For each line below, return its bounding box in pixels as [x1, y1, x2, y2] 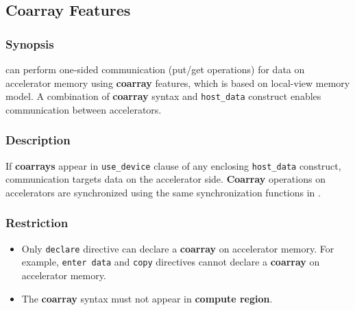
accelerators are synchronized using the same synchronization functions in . [5, 185, 321, 199]
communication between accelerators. [5, 102, 162, 116]
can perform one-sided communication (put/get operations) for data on [5, 62, 305, 76]
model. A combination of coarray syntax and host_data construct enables [5, 89, 321, 103]
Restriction [5, 214, 69, 231]
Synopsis [5, 35, 54, 52]
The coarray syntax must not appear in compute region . [21, 291, 273, 305]
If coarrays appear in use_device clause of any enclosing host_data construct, [5, 158, 341, 172]
